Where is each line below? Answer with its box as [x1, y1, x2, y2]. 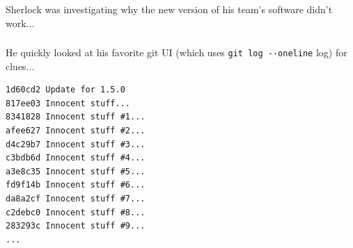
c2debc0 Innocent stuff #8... [6, 207, 146, 217]
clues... [6, 58, 35, 73]
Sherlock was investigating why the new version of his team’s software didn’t [6, 1, 333, 16]
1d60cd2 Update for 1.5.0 [6, 85, 125, 95]
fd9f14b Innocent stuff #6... [6, 180, 146, 190]
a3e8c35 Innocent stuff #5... [6, 166, 146, 176]
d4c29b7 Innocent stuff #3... [6, 139, 146, 149]
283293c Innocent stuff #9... [6, 221, 146, 231]
